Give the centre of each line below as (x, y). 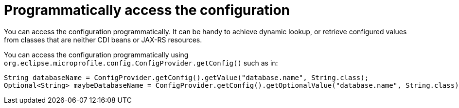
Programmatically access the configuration (147, 10)
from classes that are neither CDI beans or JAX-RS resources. (103, 40)
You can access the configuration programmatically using (96, 54)
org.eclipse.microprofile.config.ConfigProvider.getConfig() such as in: (141, 63)
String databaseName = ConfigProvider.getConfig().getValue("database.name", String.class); (186, 77)
